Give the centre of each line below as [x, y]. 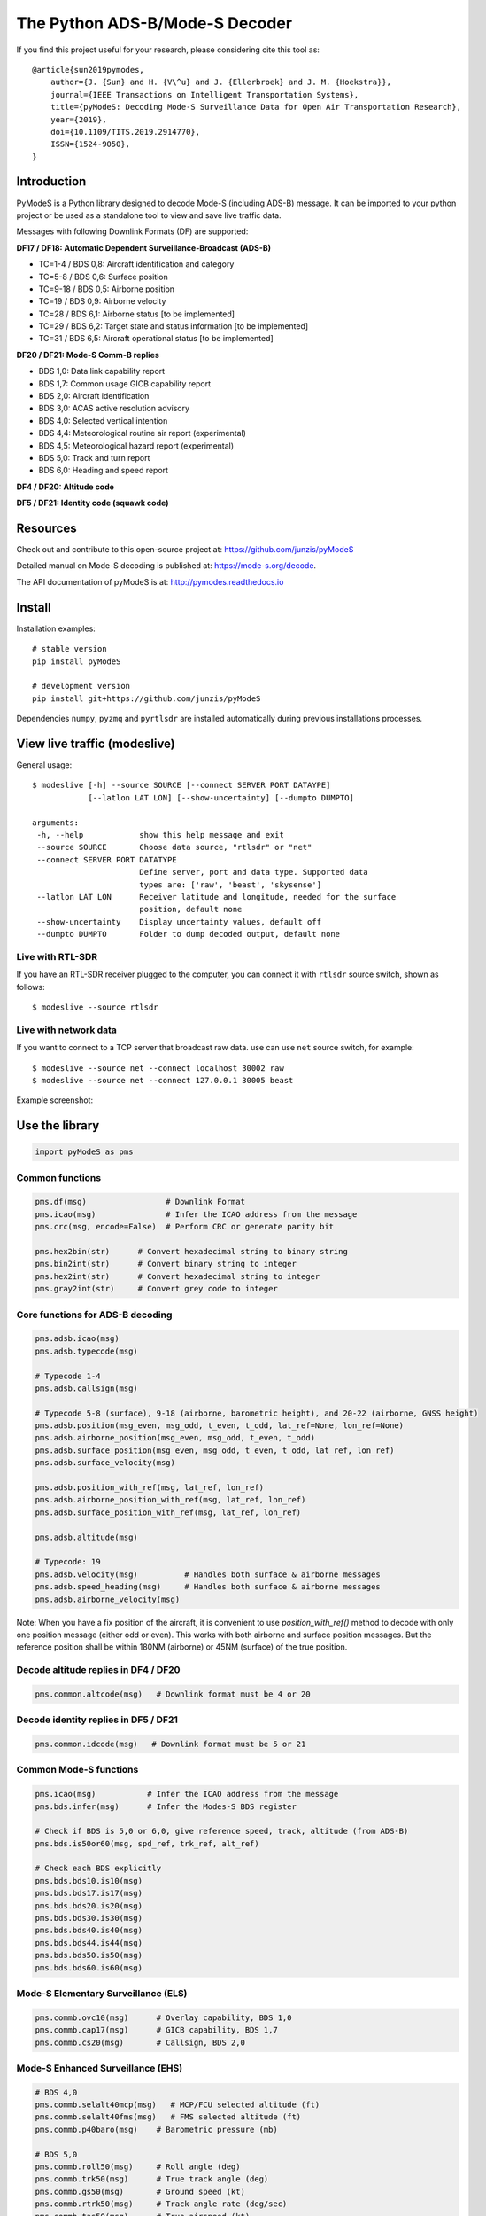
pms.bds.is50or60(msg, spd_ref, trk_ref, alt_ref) [147, 1843]
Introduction [51, 182]
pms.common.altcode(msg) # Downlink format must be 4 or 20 [173, 1694]
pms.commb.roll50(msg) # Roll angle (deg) [138, 2167]
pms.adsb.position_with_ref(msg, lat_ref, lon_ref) [150, 1488]
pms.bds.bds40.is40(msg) [89, 1931]
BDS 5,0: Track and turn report [94, 458]
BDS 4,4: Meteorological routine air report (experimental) [143, 433]
